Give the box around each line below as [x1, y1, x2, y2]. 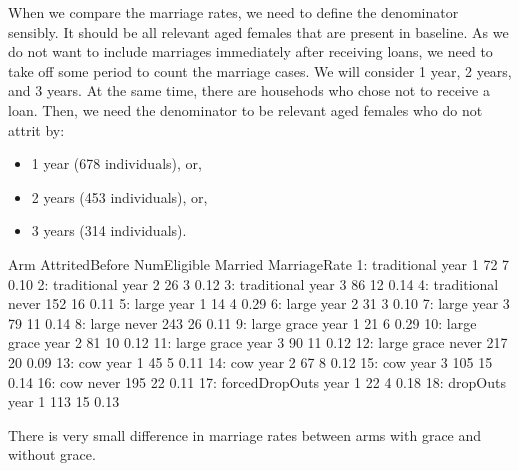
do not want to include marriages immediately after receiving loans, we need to [8, 41, 493, 62]
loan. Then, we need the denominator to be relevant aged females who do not [8, 99, 483, 120]
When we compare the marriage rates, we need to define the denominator [8, 2, 459, 22]
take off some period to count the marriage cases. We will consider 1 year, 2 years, [8, 60, 512, 81]
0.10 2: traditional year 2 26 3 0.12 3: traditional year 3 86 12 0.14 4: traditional [8, 273, 499, 294]
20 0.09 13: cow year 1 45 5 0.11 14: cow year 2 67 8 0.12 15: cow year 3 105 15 [8, 351, 493, 372]
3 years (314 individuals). [31, 220, 187, 241]
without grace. [8, 444, 96, 465]
